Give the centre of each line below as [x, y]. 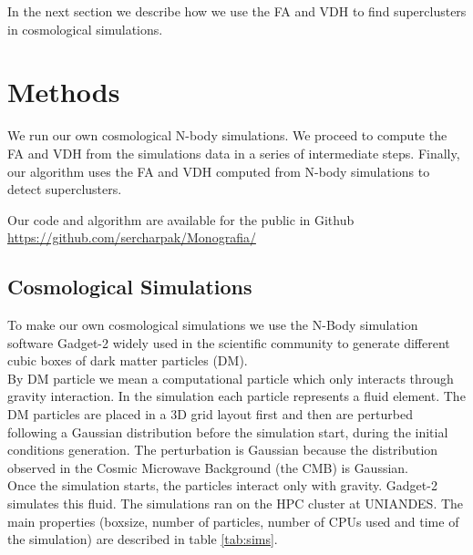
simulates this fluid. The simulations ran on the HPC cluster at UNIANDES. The [236, 504]
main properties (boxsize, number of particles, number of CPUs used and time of [233, 521]
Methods [64, 92]
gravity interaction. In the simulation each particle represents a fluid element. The [236, 396]
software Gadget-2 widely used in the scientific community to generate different [229, 342]
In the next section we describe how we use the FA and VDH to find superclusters [237, 11]
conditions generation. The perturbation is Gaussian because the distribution [223, 450]
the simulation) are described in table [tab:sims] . [143, 539]
